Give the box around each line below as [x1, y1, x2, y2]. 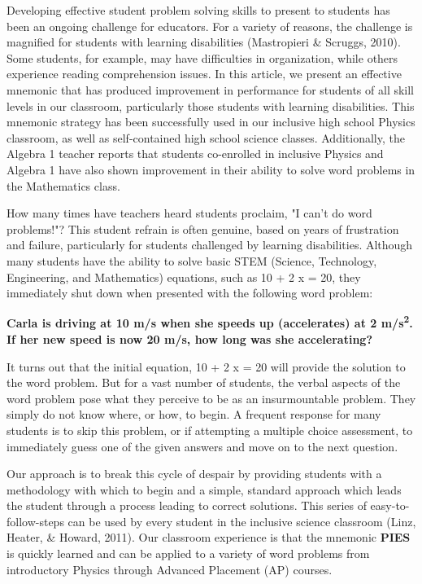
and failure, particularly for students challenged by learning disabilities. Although [7, 236, 413, 253]
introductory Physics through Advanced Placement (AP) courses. [7, 560, 333, 577]
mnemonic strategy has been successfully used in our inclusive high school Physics [7, 113, 415, 130]
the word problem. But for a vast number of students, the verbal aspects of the [7, 374, 401, 391]
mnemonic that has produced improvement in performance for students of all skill [7, 81, 415, 98]
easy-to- [370, 497, 410, 514]
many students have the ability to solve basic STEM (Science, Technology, [7, 252, 377, 269]
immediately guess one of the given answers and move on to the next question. [7, 437, 398, 454]
